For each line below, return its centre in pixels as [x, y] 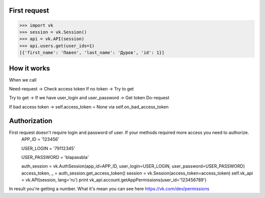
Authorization [31, 121]
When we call [23, 80]
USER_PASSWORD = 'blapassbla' [55, 157]
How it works [29, 68]
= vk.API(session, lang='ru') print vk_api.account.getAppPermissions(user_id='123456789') [114, 180]
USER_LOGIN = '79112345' [48, 148]
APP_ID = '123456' [40, 139]
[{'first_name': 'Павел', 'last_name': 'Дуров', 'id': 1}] [92, 53]
